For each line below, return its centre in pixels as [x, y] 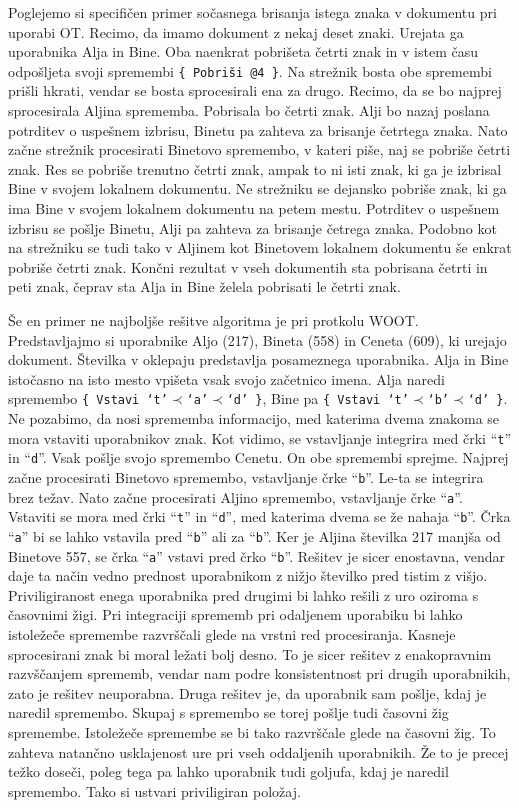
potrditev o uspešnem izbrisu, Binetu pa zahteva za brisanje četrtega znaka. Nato [258, 129]
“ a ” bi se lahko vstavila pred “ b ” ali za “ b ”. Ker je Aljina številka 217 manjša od [254, 535]
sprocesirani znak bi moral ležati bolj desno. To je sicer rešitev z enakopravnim [250, 653]
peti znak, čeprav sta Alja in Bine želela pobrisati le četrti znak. [204, 286]
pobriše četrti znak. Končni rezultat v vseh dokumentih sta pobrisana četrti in [248, 266]
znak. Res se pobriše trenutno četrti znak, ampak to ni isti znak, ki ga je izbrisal [255, 168]
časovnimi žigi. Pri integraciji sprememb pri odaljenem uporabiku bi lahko [235, 614]
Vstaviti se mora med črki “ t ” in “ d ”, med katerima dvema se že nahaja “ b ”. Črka [259, 516]
